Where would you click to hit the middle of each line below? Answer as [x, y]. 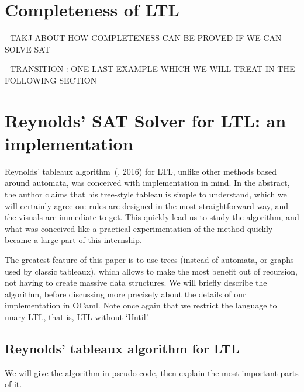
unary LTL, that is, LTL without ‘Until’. [77, 316]
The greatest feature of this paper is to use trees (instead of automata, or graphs [149, 259]
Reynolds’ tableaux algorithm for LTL [122, 348]
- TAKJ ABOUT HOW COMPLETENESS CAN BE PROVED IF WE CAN [143, 38]
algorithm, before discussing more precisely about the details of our [125, 294]
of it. [13, 384]
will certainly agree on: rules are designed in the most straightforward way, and [147, 205]
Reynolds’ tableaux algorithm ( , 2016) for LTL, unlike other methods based [141, 171]
